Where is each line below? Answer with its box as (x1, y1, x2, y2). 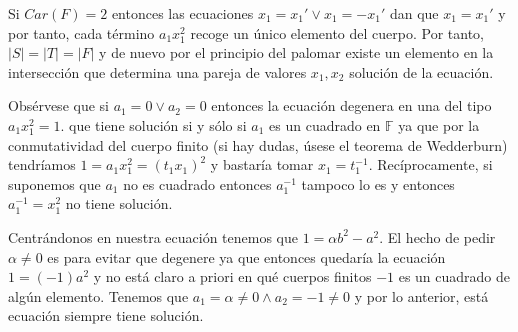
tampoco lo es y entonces (301, 173, 455, 194)
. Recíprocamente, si (368, 154, 493, 175)
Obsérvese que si (8, 95, 109, 116)
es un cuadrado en (269, 114, 381, 135)
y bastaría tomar (210, 154, 314, 175)
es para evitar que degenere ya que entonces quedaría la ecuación (47, 246, 446, 267)
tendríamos (8, 154, 76, 175)
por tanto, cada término (8, 22, 155, 43)
